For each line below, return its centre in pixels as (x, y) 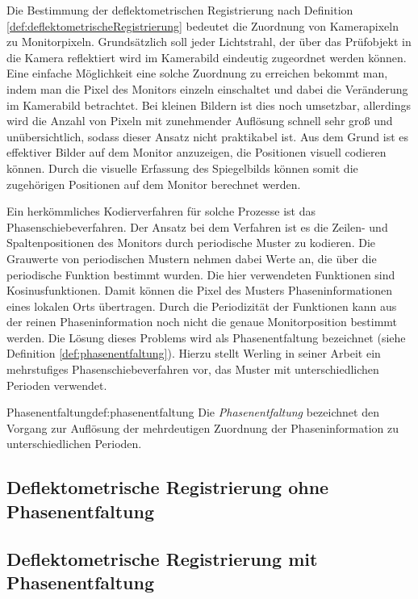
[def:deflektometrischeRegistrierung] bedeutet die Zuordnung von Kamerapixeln (203, 25)
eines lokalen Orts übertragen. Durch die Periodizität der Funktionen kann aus (202, 306)
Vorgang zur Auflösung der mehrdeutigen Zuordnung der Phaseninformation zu (203, 427)
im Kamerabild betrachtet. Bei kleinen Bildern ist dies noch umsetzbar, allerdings (209, 105)
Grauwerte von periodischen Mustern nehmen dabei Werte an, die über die (192, 258)
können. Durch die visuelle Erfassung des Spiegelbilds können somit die (182, 168)
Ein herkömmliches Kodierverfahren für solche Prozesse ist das (161, 211)
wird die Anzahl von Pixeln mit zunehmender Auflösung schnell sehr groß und (200, 121)
